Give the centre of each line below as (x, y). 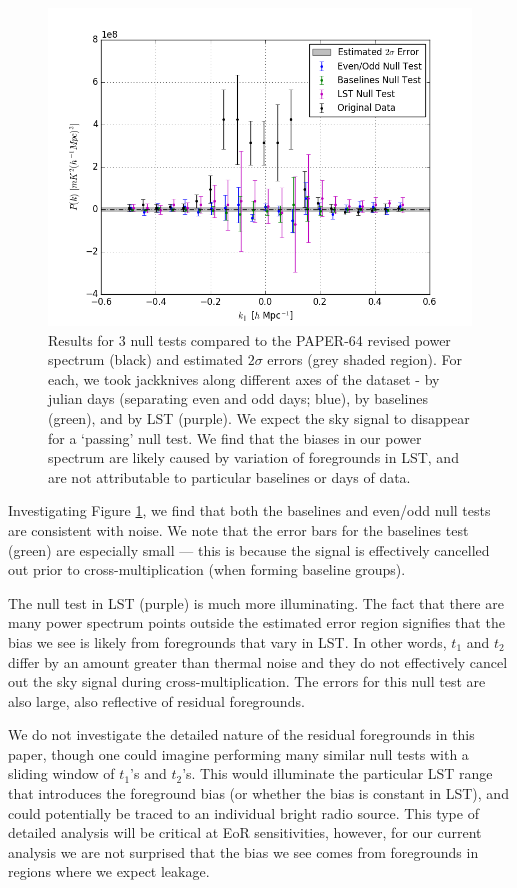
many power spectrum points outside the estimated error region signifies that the (256, 622)
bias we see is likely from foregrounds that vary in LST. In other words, (227, 641)
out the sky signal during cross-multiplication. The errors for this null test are (247, 681)
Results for (81, 339)
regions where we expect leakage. (109, 871)
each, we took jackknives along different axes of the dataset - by (244, 378)
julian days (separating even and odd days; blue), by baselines (238, 398)
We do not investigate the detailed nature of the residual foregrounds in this (241, 734)
